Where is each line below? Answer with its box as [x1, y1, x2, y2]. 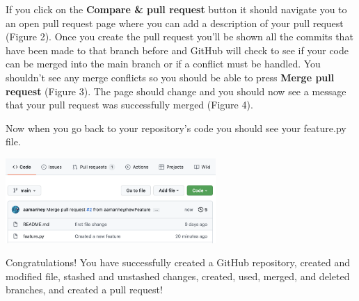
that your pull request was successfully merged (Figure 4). [6, 97, 253, 112]
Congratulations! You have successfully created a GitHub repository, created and [6, 255, 350, 270]
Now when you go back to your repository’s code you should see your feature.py [6, 120, 346, 135]
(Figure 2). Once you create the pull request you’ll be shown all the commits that [6, 29, 353, 44]
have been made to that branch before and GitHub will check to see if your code [6, 42, 349, 57]
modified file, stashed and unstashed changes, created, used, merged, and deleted [6, 268, 350, 283]
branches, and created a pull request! [6, 282, 163, 297]
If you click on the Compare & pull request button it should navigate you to [6, 2, 347, 16]
